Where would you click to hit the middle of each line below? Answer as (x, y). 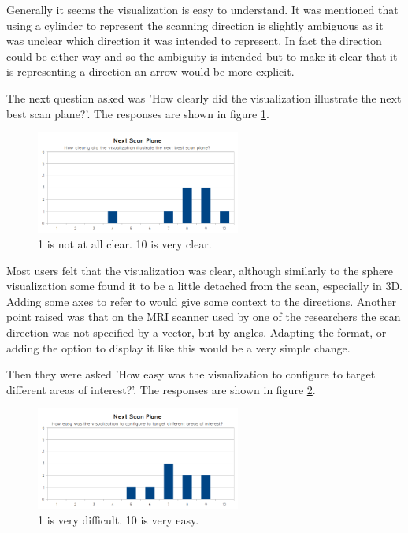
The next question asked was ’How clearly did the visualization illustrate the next (204, 97)
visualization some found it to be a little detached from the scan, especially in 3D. (204, 286)
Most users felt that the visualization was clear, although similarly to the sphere (200, 270)
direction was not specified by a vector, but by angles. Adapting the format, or (197, 332)
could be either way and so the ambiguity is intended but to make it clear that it (202, 56)
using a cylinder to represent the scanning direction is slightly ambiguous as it (195, 25)
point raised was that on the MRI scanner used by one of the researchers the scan (204, 317)
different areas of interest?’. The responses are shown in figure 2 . (161, 389)
